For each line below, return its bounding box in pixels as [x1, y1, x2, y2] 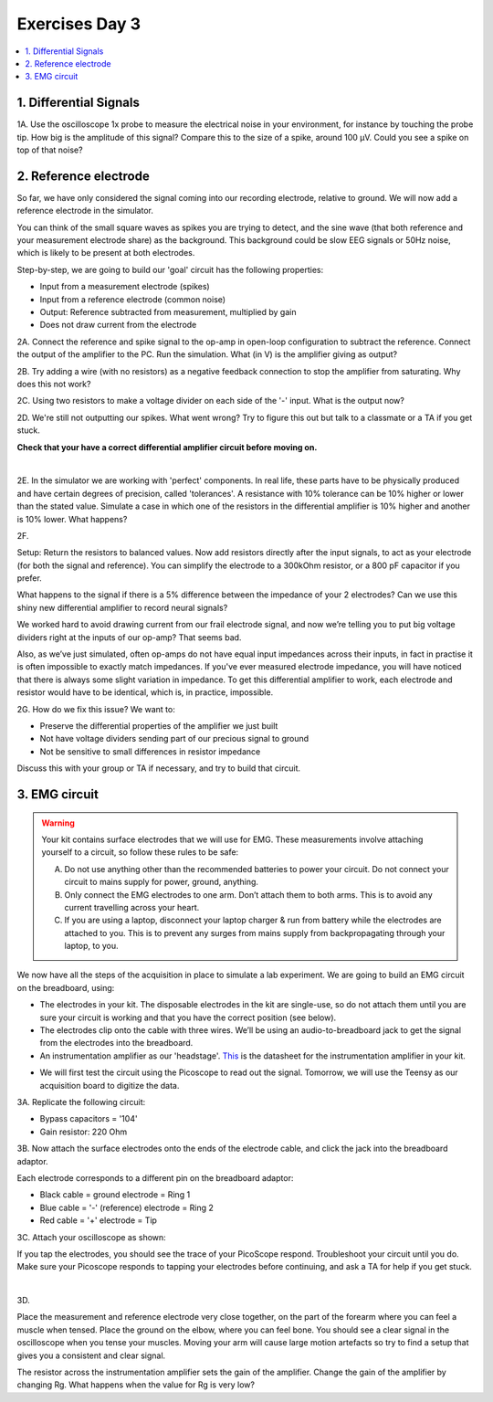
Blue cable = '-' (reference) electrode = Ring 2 [39, 1202, 215, 1213]
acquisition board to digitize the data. [39, 1080, 180, 1091]
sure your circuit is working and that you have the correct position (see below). [39, 1012, 337, 1023]
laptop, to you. [64, 941, 119, 952]
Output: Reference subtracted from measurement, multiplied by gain [39, 307, 297, 318]
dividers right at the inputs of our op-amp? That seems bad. [16, 631, 242, 643]
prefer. [16, 573, 43, 584]
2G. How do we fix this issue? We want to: [16, 703, 175, 714]
